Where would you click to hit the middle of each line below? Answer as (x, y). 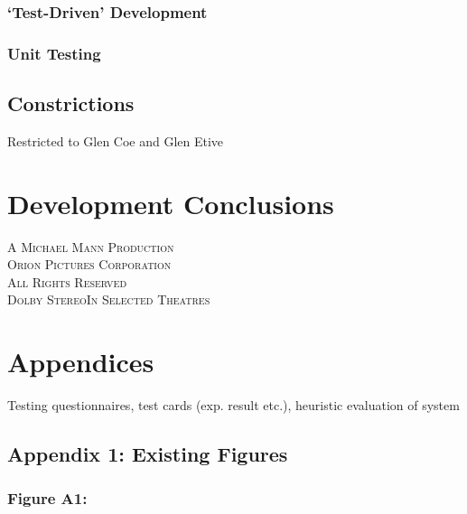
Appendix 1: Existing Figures (148, 454)
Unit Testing (54, 53)
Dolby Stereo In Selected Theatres (109, 299)
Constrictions (71, 103)
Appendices (81, 362)
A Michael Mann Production (91, 246)
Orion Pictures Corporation (89, 264)
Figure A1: (47, 498)
